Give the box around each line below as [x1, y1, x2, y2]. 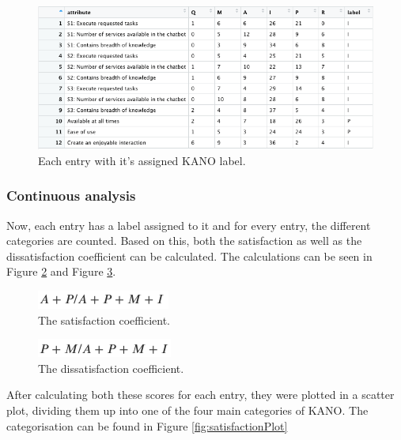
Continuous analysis [6, 186, 136, 205]
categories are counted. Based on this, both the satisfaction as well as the [6, 232, 362, 249]
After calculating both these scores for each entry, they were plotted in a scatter [6, 386, 395, 403]
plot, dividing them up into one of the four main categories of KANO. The [6, 401, 369, 418]
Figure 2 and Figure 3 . [6, 263, 116, 280]
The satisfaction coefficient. [38, 311, 170, 328]
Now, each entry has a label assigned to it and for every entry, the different [6, 216, 371, 233]
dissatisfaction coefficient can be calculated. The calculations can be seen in [6, 247, 373, 264]
